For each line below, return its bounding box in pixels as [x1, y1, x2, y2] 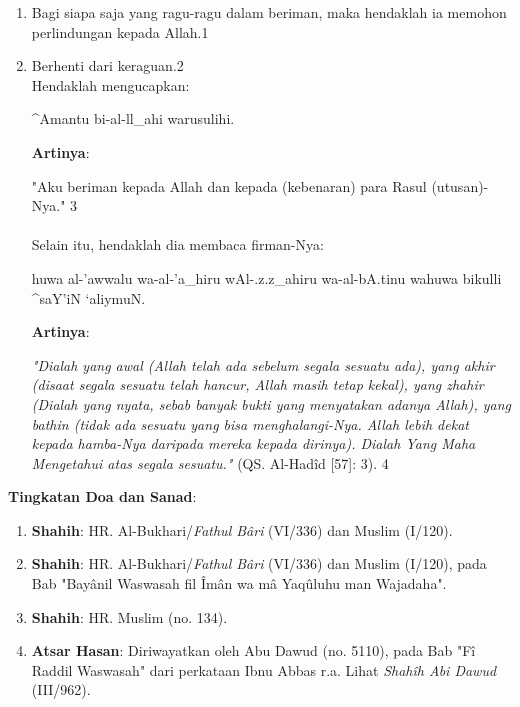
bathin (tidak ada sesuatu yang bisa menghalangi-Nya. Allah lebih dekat [31, 413, 469, 434]
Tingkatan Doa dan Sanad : [8, 486, 197, 507]
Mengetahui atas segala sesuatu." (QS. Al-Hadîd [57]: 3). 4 [31, 452, 389, 473]
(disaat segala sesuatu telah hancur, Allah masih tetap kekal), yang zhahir [31, 374, 484, 395]
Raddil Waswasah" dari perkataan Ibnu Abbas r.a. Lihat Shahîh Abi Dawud [31, 659, 497, 680]
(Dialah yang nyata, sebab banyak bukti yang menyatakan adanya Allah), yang [31, 393, 511, 414]
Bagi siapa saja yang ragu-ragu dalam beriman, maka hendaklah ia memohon [31, 2, 507, 22]
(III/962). [31, 679, 91, 700]
